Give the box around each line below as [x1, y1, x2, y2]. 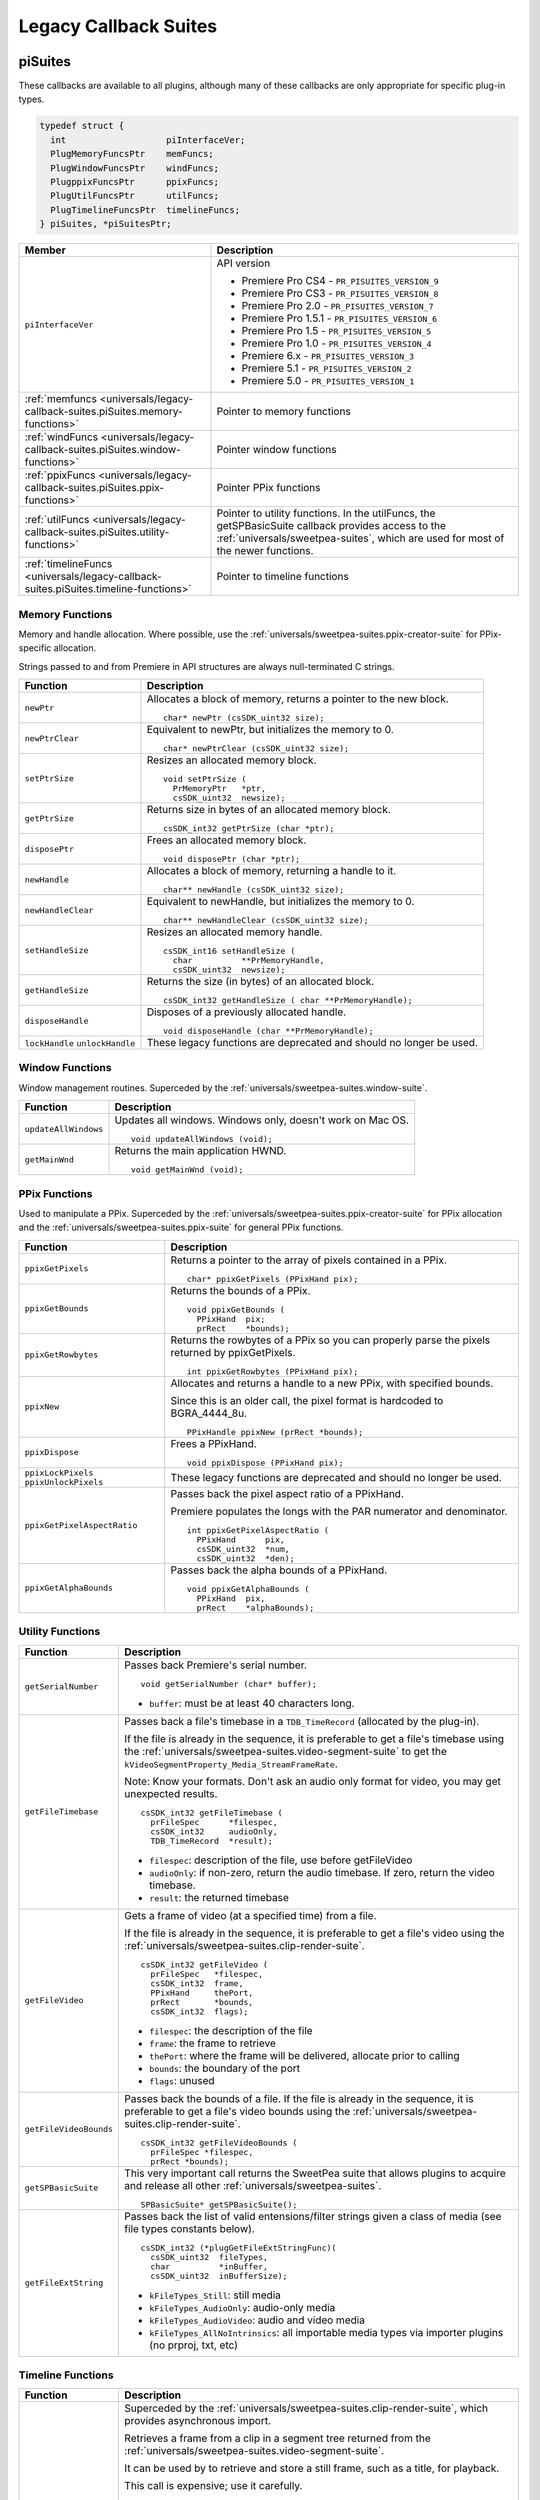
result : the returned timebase [149, 1890, 289, 1904]
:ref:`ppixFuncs [24, 468, 96, 482]
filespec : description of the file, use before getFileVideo [149, 1853, 413, 1867]
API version [216, 256, 271, 270]
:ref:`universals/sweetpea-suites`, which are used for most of [216, 531, 505, 545]
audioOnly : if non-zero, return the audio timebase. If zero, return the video [149, 1865, 495, 1879]
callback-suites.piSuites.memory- [24, 405, 184, 419]
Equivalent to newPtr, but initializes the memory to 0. [146, 723, 394, 737]
